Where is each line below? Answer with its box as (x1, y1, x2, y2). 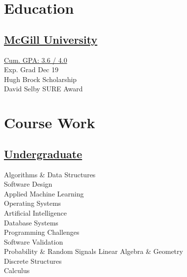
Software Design (4, 179, 53, 189)
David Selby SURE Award (4, 83, 83, 94)
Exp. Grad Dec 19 (4, 64, 58, 75)
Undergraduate (4, 146, 82, 161)
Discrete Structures (4, 255, 62, 266)
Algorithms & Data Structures (4, 169, 96, 179)
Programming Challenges (4, 227, 80, 237)
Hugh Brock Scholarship (4, 74, 77, 84)
